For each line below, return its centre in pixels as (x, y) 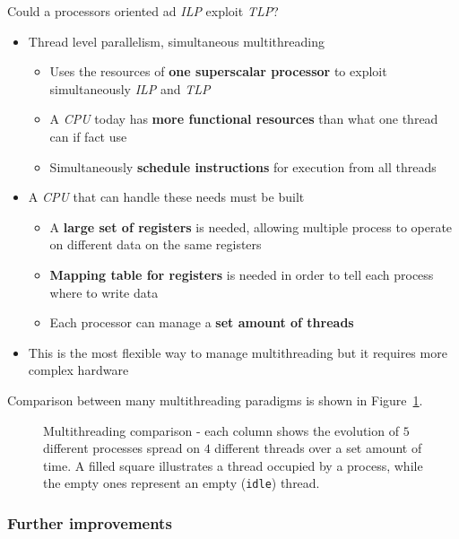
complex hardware (78, 370)
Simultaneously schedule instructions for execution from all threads (243, 166)
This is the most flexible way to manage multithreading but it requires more (238, 352)
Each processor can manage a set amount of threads (202, 322)
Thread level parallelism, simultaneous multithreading (176, 41)
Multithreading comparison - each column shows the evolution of (221, 430)
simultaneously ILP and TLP (130, 88)
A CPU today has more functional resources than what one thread (244, 119)
